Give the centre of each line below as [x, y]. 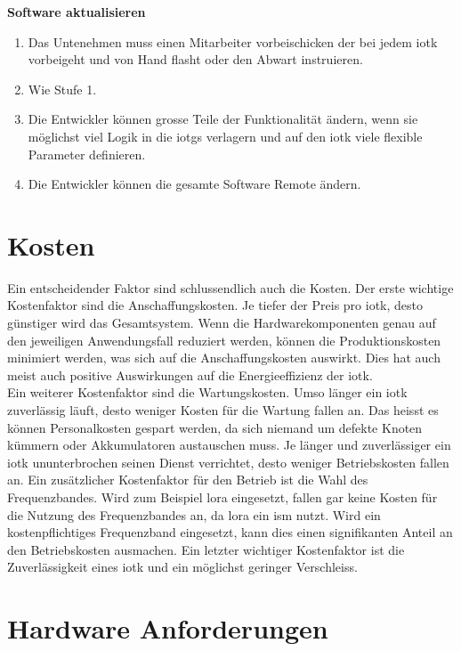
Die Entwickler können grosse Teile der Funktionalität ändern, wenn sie [223, 119]
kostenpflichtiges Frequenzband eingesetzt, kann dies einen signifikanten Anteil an [230, 532]
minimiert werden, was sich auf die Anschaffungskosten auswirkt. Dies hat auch [224, 358]
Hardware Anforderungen [168, 628]
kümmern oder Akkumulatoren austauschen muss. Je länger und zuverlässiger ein [229, 445]
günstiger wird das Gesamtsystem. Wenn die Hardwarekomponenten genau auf [222, 323]
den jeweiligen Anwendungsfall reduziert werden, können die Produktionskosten [224, 340]
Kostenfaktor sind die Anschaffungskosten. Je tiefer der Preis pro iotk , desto [215, 305]
